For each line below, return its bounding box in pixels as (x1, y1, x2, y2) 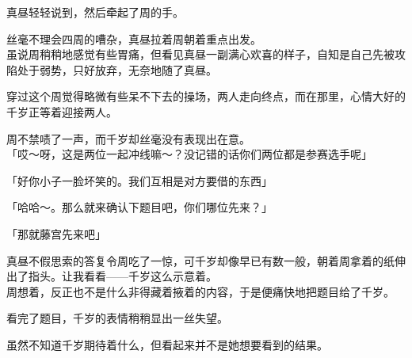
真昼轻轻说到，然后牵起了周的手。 (6, 4, 184, 20)
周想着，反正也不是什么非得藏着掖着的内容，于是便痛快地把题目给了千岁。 (6, 283, 395, 299)
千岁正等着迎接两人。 (6, 103, 117, 120)
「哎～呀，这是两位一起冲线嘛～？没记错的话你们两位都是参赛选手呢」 (6, 146, 372, 162)
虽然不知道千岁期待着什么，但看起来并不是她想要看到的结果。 (6, 336, 328, 352)
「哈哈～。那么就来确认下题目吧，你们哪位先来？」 (6, 199, 273, 215)
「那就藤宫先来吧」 (6, 225, 106, 242)
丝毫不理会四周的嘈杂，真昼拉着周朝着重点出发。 (6, 30, 261, 47)
